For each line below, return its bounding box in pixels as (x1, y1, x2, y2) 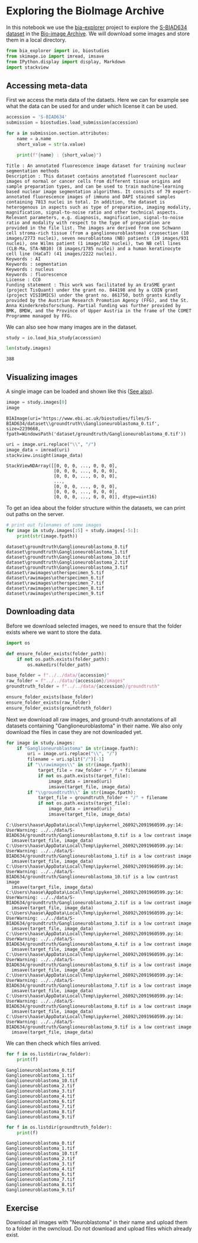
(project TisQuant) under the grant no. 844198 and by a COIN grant (6, 287, 178, 293)
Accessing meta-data (6, 80, 87, 91)
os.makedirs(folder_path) (27, 662, 92, 668)
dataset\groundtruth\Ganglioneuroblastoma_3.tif (6, 565, 128, 571)
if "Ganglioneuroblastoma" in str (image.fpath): (17, 745, 139, 751)
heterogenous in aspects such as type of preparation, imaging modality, (6, 204, 192, 210)
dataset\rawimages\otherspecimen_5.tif (6, 570, 105, 576)
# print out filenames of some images (6, 522, 102, 528)
